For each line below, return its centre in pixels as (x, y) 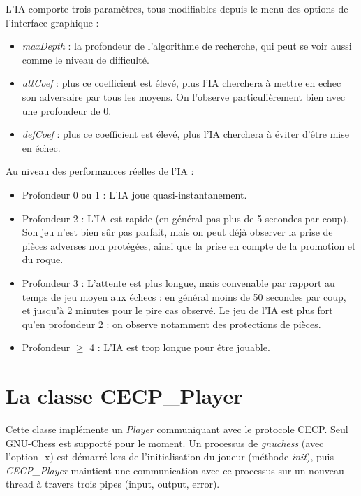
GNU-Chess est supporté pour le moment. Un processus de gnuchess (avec (165, 442)
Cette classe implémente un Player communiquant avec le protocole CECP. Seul (177, 429)
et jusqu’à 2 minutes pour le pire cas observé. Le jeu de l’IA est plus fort (177, 310)
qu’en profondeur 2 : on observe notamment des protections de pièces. (171, 324)
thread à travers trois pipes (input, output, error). (113, 484)
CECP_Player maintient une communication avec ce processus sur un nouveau (175, 470)
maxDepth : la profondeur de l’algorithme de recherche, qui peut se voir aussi (187, 46)
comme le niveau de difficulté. (86, 59)
